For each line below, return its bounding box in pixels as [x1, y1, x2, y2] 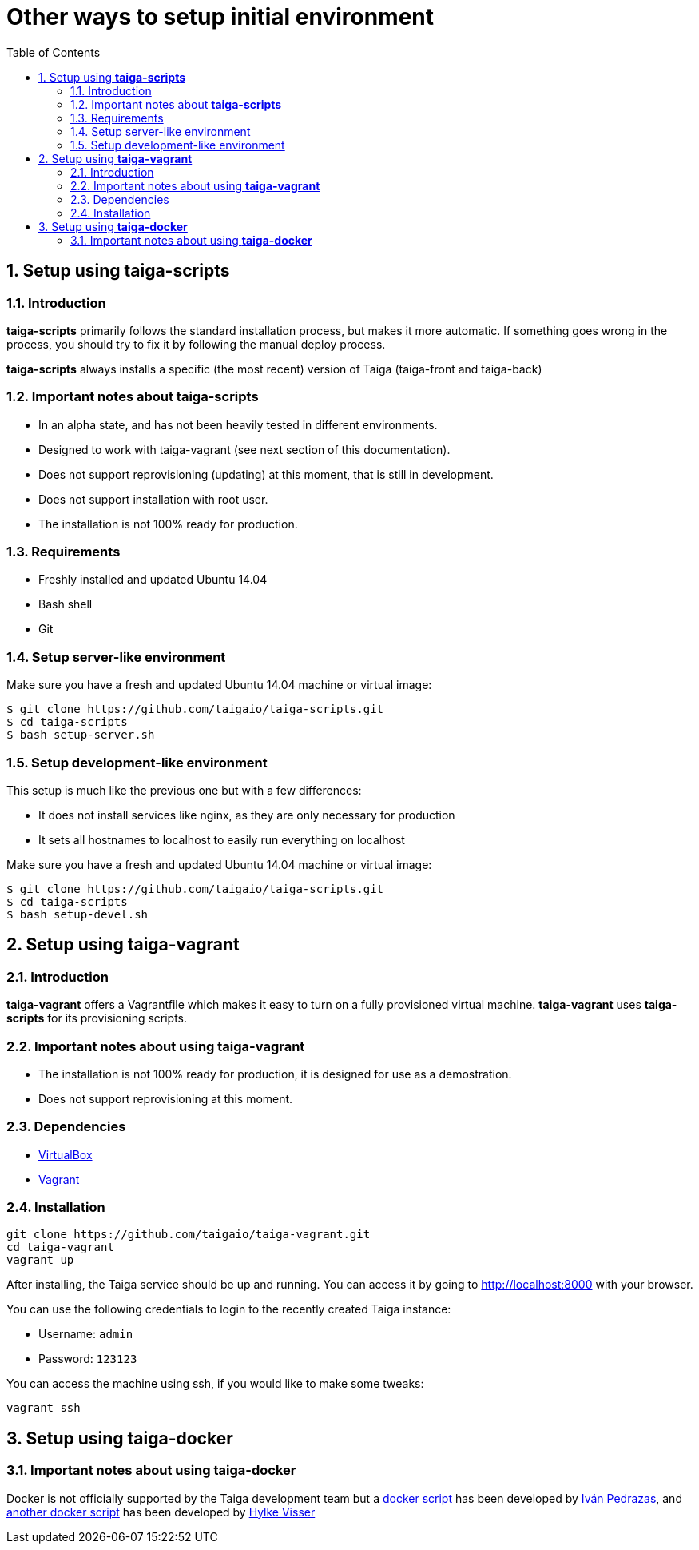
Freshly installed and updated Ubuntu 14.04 [38, 572, 268, 587]
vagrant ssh [6, 1401, 81, 1415]
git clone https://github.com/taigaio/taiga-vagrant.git [6, 1228, 371, 1241]
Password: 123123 [38, 1352, 137, 1366]
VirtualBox [38, 1147, 93, 1162]
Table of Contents [6, 45, 101, 59]
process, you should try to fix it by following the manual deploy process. [6, 337, 386, 351]
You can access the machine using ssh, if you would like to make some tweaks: [6, 1377, 424, 1391]
